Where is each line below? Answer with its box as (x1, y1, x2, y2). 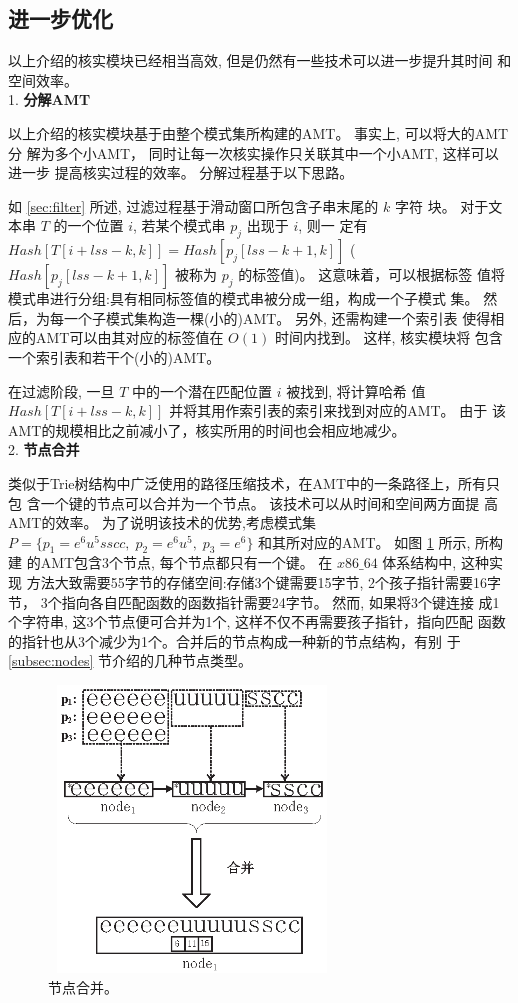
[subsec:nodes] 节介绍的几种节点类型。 (8, 650, 253, 671)
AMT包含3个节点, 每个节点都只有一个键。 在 (40, 552, 333, 573)
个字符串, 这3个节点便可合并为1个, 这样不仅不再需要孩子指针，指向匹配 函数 (8, 611, 506, 632)
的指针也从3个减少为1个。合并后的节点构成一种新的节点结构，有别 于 (8, 630, 461, 651)
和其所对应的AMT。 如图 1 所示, (258, 531, 471, 552)
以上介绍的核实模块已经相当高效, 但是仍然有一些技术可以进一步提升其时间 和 (8, 50, 512, 71)
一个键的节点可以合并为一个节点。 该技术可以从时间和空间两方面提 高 (40, 492, 498, 513)
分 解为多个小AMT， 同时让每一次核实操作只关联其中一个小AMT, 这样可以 (8, 142, 499, 163)
